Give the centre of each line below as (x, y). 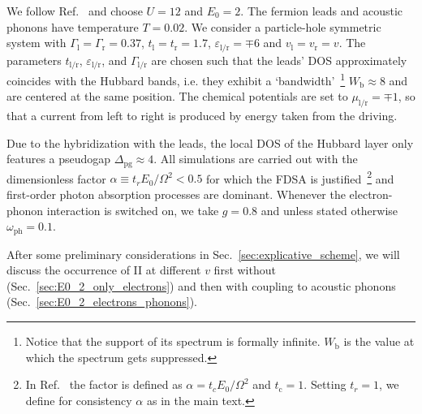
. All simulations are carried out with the (256, 159)
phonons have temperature (73, 26)
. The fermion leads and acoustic (322, 11)
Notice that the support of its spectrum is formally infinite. (173, 341)
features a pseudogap (59, 159)
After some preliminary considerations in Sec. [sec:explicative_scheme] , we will (203, 254)
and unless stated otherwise (329, 210)
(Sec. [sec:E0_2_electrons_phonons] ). (102, 302)
